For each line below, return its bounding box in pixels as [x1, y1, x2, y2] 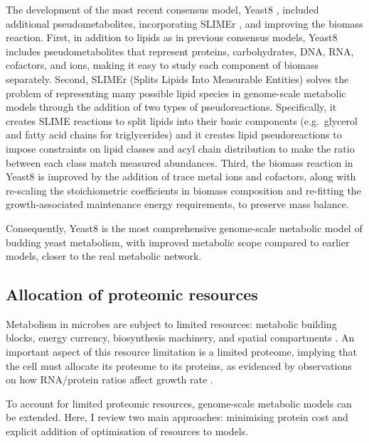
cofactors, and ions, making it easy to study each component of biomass [6, 58, 319, 72]
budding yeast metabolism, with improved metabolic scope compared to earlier [6, 234, 350, 249]
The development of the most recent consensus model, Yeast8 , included [6, 2, 319, 16]
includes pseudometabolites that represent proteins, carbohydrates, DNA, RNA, [6, 43, 354, 58]
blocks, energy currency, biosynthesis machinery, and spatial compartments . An [6, 330, 355, 345]
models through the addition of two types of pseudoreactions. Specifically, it [6, 99, 337, 114]
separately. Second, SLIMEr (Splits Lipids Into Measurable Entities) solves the [6, 71, 349, 86]
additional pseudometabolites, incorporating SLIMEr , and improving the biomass [6, 16, 363, 31]
